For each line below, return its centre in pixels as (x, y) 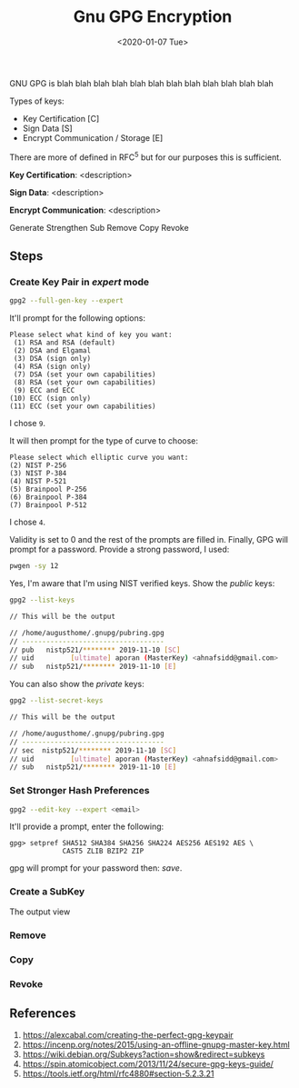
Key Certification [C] (61, 118)
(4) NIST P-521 (38, 482)
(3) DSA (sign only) (52, 359)
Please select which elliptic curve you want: (99, 458)
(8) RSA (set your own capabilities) (85, 383)
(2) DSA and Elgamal (52, 351)
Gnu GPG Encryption (153, 17)
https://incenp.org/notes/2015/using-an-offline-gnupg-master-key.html (156, 1045)
